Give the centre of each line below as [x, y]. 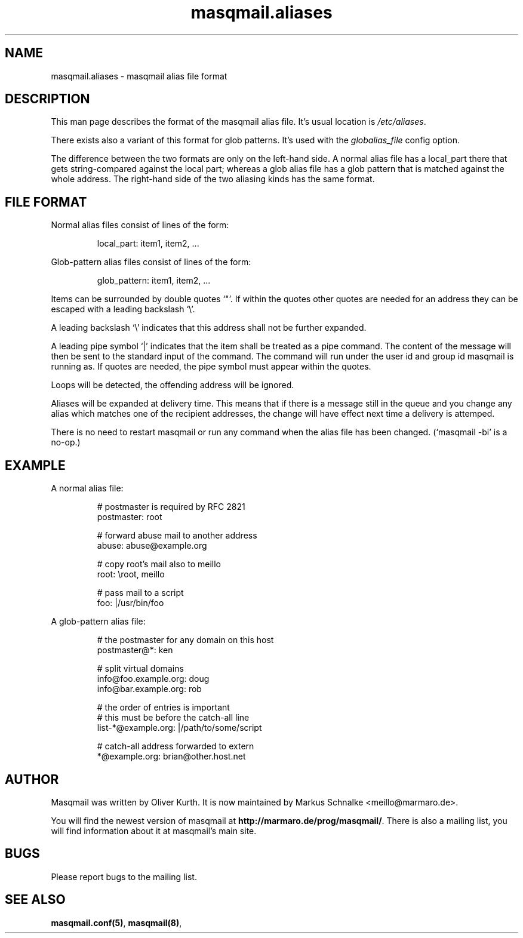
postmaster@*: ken [135, 650]
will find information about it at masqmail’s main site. [154, 831]
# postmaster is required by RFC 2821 [171, 507]
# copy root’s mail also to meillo [159, 564]
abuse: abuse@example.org [152, 546]
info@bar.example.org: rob [149, 689]
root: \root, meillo [131, 574]
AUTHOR [32, 779]
